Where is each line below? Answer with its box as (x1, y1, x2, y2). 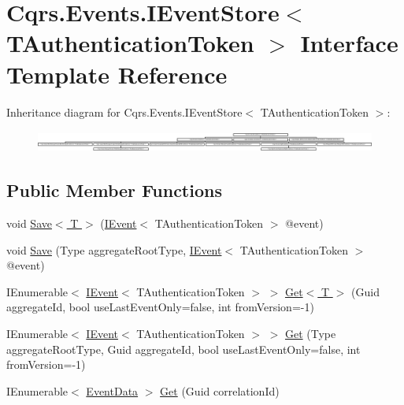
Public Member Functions (6, 178, 222, 202)
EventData (86, 382, 139, 399)
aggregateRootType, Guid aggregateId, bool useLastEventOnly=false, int (6, 340, 361, 357)
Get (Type (284, 325, 336, 342)
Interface (300, 27, 398, 59)
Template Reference (6, 58, 228, 90)
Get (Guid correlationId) (160, 382, 280, 399)
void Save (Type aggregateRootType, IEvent (6, 241, 222, 258)
